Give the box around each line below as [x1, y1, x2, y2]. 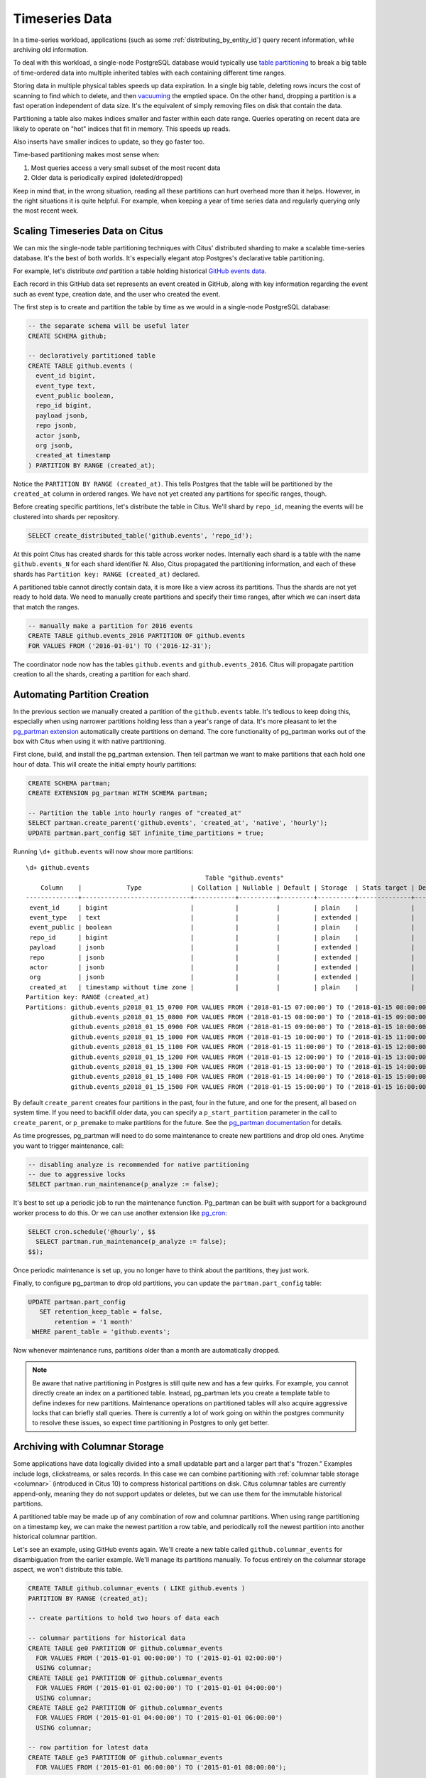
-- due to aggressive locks [28, 1171, 126, 1178]
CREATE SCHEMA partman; [28, 779, 111, 787]
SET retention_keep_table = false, [39, 1308, 163, 1316]
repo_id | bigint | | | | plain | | [29, 933, 415, 942]
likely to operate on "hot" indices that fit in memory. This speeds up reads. [13, 124, 231, 133]
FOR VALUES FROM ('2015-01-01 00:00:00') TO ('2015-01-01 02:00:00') [35, 1654, 283, 1662]
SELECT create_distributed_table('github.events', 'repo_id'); [28, 531, 253, 540]
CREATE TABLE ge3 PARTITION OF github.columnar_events [28, 1753, 223, 1762]
